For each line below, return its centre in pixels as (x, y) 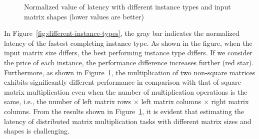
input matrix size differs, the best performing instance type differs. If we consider (128, 53)
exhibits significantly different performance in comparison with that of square (122, 82)
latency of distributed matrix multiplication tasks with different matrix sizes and (128, 121)
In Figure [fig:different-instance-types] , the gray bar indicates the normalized (122, 33)
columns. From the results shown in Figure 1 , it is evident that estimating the (124, 111)
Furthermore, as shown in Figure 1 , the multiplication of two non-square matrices (130, 72)
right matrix (230, 101)
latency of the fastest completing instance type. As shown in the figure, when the (128, 43)
